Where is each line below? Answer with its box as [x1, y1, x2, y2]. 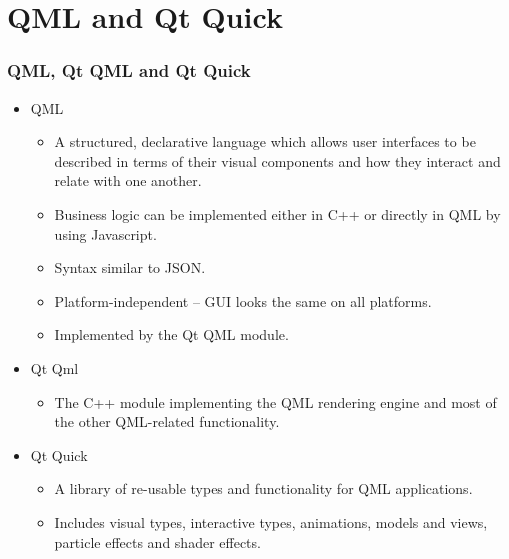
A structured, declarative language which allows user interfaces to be [54, 131, 476, 152]
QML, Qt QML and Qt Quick [7, 58, 251, 83]
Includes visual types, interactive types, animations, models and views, [54, 511, 488, 532]
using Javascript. [54, 223, 157, 244]
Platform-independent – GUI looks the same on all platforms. [54, 290, 432, 311]
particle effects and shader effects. [54, 531, 261, 552]
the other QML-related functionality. [54, 411, 280, 432]
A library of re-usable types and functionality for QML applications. [54, 478, 473, 499]
